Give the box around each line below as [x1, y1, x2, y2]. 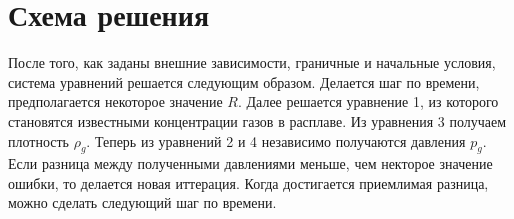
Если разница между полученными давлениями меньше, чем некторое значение [8, 153, 493, 174]
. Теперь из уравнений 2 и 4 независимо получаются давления [86, 130, 466, 151]
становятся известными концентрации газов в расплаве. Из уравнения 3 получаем [8, 110, 507, 131]
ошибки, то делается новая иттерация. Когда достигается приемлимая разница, [8, 172, 489, 193]
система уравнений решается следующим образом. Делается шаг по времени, [8, 71, 480, 92]
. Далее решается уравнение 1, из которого [237, 91, 499, 112]
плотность [8, 130, 69, 151]
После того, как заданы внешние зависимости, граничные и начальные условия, [8, 52, 496, 73]
